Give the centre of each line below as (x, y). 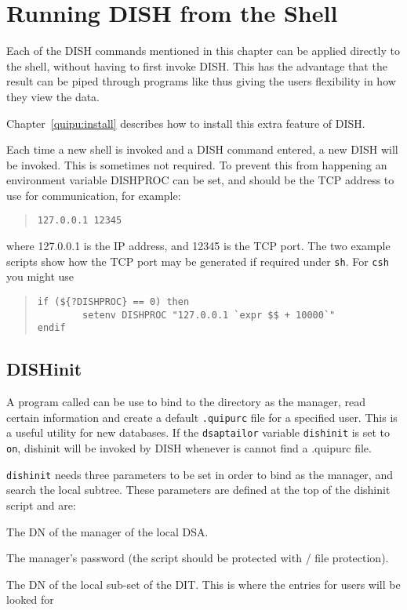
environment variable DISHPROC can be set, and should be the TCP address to (200, 180)
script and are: (41, 505)
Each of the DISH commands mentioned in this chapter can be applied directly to (203, 51)
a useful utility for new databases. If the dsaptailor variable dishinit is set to (198, 432)
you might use (40, 276)
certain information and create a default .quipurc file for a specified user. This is (202, 417)
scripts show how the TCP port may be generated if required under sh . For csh (198, 261)
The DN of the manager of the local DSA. (107, 531)
